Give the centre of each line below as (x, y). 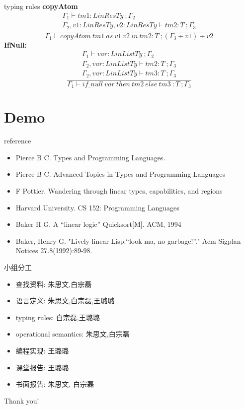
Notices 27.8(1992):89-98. (54, 250)
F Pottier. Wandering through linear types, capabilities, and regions (119, 191)
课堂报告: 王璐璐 (42, 367)
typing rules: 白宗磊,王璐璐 (58, 317)
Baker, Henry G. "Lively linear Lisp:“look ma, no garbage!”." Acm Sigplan (128, 240)
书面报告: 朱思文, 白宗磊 (55, 384)
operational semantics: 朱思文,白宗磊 (73, 334)
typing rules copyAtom (41, 6)
